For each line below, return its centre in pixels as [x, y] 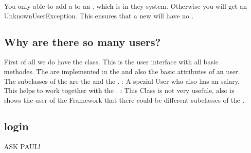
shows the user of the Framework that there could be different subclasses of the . [124, 99]
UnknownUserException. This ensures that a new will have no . [99, 15]
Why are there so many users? [82, 41]
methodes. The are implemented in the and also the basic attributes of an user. [122, 71]
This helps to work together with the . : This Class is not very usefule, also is [119, 90]
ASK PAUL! [22, 146]
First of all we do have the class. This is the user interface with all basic [111, 62]
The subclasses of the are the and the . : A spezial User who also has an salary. [122, 81]
